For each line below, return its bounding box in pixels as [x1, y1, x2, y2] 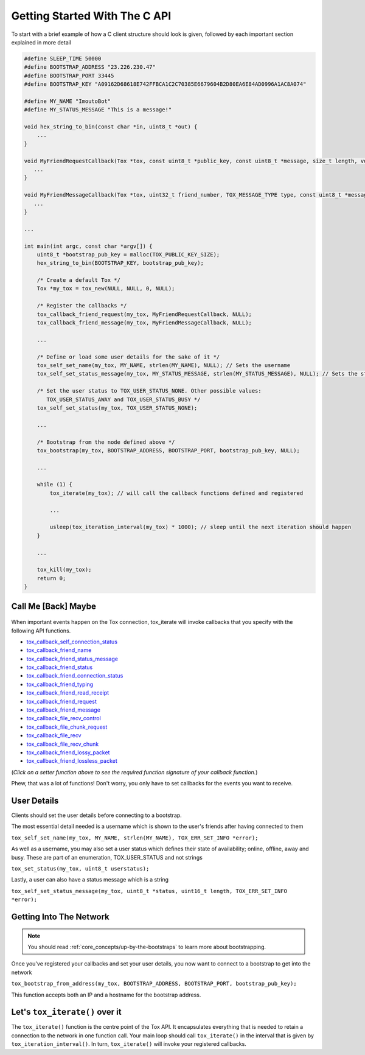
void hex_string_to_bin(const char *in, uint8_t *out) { [24, 124, 198, 130]
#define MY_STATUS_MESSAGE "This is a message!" [24, 107, 172, 113]
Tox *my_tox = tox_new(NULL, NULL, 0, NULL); [36, 285, 175, 292]
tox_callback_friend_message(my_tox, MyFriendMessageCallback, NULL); [36, 320, 252, 326]
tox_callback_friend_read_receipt [26, 689, 109, 696]
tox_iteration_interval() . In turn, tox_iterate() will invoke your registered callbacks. [11, 1040, 246, 1048]
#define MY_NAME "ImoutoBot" [24, 97, 111, 105]
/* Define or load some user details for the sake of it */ [36, 353, 220, 360]
